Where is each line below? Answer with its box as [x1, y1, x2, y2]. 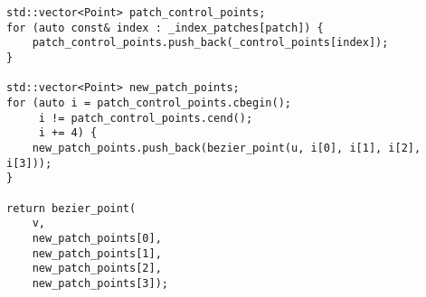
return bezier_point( [6, 201, 137, 215]
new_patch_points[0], [32, 231, 162, 245]
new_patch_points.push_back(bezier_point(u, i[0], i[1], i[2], [32, 141, 421, 154]
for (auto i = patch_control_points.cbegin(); [6, 96, 291, 109]
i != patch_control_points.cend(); [38, 111, 253, 125]
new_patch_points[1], [32, 246, 162, 260]
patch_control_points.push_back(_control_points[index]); [32, 36, 389, 50]
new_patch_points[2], [32, 262, 162, 275]
